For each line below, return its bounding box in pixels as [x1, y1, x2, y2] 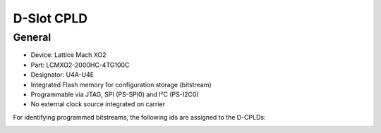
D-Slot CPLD [13, 11, 88, 26]
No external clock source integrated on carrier [30, 100, 166, 108]
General [13, 31, 52, 44]
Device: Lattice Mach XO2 [30, 51, 107, 59]
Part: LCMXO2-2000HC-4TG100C [30, 61, 130, 69]
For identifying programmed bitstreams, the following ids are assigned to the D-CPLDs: [13, 113, 266, 121]
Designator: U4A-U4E [30, 70, 95, 79]
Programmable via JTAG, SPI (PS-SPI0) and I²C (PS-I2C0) [30, 90, 199, 99]
